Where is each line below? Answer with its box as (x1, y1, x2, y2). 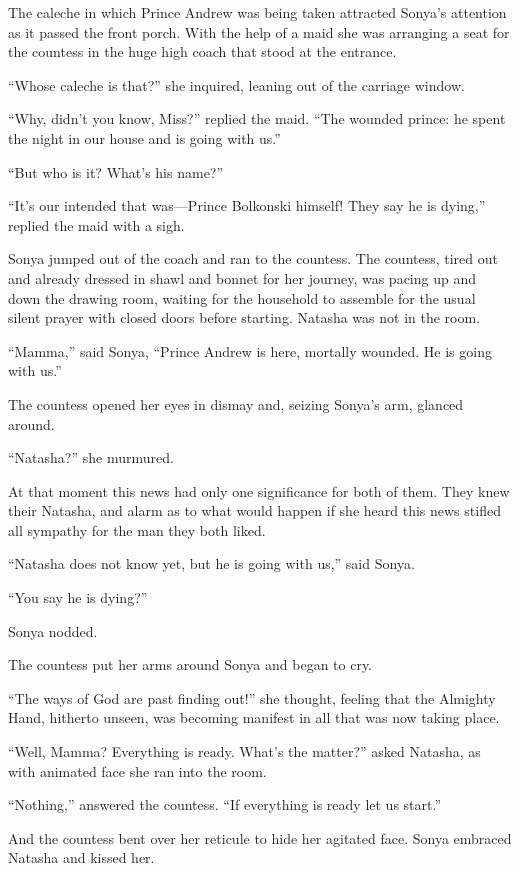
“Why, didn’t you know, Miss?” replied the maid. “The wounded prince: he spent (8, 108, 506, 129)
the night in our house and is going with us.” (8, 127, 281, 148)
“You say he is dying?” (8, 587, 148, 608)
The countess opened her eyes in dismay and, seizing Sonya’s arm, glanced (8, 393, 464, 414)
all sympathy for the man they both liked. (8, 519, 266, 540)
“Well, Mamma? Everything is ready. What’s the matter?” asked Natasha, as (8, 741, 481, 762)
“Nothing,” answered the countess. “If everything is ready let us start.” (8, 794, 442, 815)
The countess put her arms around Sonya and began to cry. (8, 654, 373, 675)
